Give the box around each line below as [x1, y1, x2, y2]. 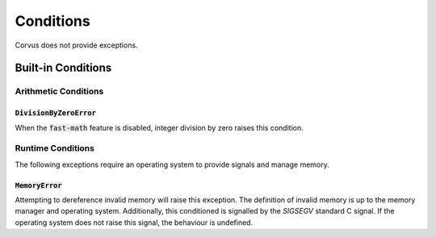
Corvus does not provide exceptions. [15, 40, 138, 50]
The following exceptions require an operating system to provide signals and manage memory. [15, 160, 330, 169]
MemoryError [15, 181, 62, 189]
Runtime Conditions [15, 143, 94, 154]
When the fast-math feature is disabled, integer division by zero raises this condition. [15, 123, 304, 132]
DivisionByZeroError [15, 109, 97, 118]
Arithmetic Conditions [15, 85, 104, 97]
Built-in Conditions [15, 61, 112, 75]
